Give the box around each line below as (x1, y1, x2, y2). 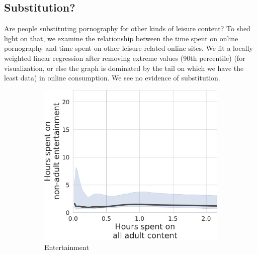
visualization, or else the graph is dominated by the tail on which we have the (4, 62, 244, 73)
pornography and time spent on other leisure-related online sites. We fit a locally (4, 43, 253, 53)
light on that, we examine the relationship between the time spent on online (4, 33, 238, 43)
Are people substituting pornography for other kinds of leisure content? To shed (4, 23, 250, 34)
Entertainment (44, 241, 89, 252)
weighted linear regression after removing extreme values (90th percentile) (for (4, 52, 245, 63)
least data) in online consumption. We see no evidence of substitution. (4, 72, 220, 83)
